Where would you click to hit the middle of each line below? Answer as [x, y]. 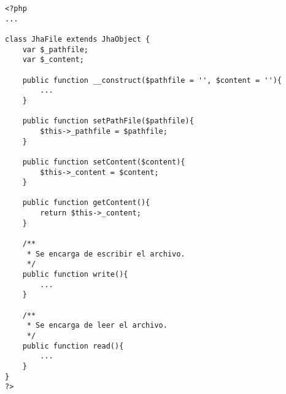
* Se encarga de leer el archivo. [97, 326]
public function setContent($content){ [104, 162]
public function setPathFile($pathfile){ [108, 121]
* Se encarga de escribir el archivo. [106, 254]
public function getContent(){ [86, 203]
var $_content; [53, 60]
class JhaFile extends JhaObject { [78, 39]
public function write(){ [75, 275]
